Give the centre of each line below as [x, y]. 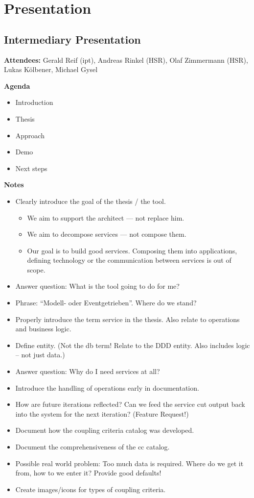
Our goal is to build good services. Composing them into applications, [132, 250]
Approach [30, 135]
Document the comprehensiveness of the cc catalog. [92, 447]
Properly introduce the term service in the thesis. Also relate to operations [127, 319]
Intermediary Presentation [72, 39]
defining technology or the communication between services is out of [129, 260]
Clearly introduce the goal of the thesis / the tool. [91, 201]
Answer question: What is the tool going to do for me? [97, 286]
